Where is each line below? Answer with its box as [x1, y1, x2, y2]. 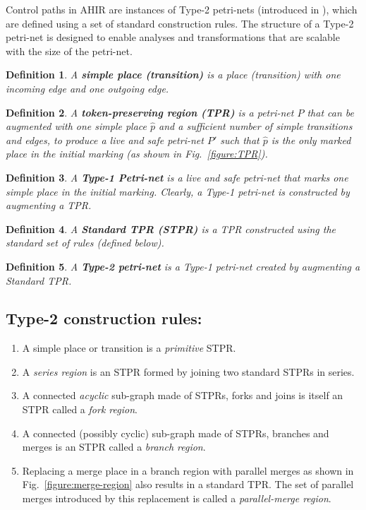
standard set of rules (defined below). [6, 235, 164, 250]
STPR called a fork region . [22, 402, 138, 417]
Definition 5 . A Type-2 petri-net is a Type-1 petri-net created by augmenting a [6, 259, 360, 273]
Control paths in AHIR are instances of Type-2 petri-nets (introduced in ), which [6, 2, 358, 16]
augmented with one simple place [6, 119, 147, 134]
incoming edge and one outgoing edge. [6, 81, 169, 95]
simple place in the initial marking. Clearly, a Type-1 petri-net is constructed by [6, 184, 350, 198]
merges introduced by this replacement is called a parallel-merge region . [22, 491, 331, 506]
